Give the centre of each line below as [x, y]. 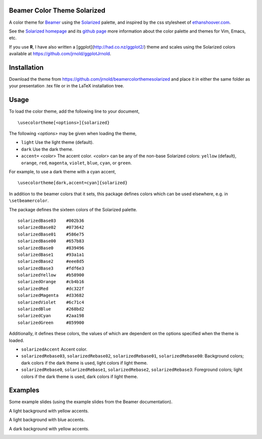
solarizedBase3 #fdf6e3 [51, 268]
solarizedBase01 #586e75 [51, 234]
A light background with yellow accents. [49, 411]
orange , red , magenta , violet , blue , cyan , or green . [76, 163]
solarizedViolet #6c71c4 [51, 302]
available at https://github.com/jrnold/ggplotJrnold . [60, 54]
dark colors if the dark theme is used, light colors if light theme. [84, 363]
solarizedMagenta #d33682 [51, 295]
